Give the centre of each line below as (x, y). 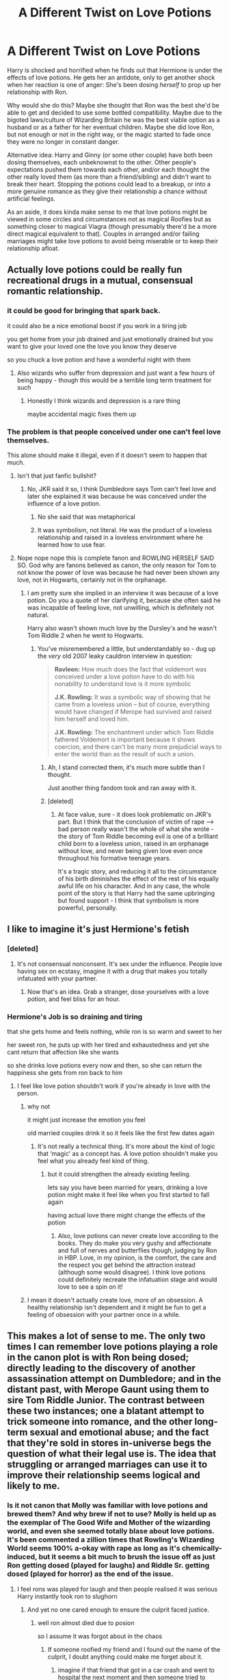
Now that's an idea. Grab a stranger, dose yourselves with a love (118, 991)
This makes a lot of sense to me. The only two (106, 1336)
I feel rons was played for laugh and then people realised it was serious (117, 1589)
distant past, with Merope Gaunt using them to (108, 1390)
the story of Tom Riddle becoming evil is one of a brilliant (138, 836)
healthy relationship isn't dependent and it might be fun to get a (117, 1307)
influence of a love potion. (64, 503)
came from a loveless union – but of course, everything (132, 704)
